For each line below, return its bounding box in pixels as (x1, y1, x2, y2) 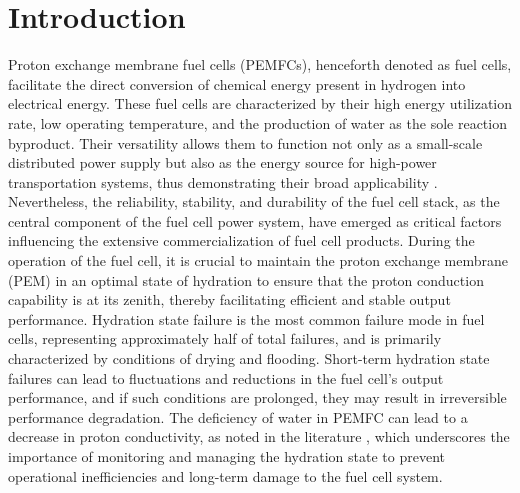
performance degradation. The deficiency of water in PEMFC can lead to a (8, 406, 468, 427)
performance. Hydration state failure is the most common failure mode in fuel (8, 308, 485, 329)
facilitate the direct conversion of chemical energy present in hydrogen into (8, 73, 466, 94)
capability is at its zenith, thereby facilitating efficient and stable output (8, 289, 451, 310)
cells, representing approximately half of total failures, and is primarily (8, 328, 442, 349)
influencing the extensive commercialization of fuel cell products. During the (8, 230, 475, 251)
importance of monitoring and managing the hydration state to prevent (8, 446, 445, 466)
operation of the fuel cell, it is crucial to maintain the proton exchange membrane (8, 250, 508, 271)
